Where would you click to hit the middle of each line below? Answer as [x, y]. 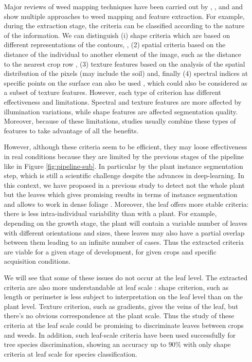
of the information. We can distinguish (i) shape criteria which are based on [117, 35]
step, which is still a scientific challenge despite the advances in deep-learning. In [124, 175]
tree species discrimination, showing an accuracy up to [85, 344]
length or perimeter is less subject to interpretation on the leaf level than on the [123, 297]
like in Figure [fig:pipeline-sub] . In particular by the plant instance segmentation [124, 166]
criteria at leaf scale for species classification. [71, 353]
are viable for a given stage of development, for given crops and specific [110, 251]
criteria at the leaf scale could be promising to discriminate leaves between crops [124, 325]
